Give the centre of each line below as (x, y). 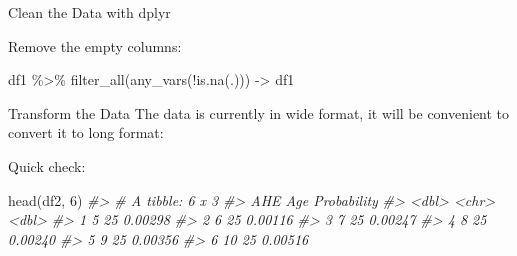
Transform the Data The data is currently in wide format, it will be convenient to (259, 112)
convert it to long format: (86, 132)
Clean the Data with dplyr (89, 12)
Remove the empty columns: (95, 45)
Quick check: (47, 165)
